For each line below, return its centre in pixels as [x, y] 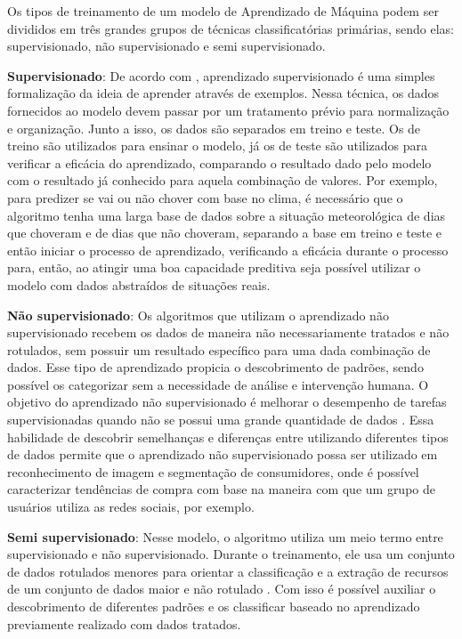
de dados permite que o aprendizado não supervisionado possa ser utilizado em [223, 454]
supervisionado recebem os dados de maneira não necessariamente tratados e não [228, 332]
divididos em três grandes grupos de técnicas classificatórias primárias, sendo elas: [231, 28]
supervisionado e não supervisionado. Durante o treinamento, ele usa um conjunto [231, 554]
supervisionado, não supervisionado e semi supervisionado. [166, 46]
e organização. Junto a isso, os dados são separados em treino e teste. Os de [214, 128]
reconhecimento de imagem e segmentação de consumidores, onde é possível [213, 471]
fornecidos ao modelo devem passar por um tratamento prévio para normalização [228, 110]
